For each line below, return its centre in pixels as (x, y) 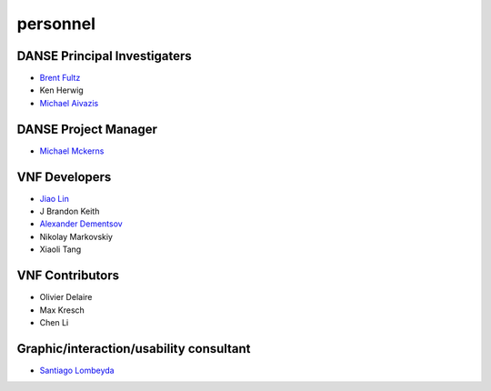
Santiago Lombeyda (77, 370)
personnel (56, 24)
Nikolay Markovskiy (76, 236)
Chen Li (54, 322)
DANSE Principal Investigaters (105, 56)
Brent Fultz (60, 78)
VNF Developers (64, 177)
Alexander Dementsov (81, 224)
